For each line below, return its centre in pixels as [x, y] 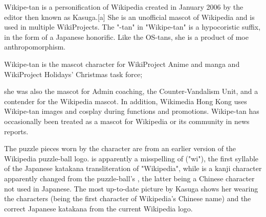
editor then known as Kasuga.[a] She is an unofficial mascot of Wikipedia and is [129, 17]
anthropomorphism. [35, 47]
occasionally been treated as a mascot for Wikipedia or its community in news [127, 121]
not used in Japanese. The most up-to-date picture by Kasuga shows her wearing [131, 188]
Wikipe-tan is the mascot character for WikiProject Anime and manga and [122, 64]
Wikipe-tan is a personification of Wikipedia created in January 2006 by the [124, 7]
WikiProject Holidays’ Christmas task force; [73, 74]
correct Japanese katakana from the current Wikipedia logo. [98, 208]
